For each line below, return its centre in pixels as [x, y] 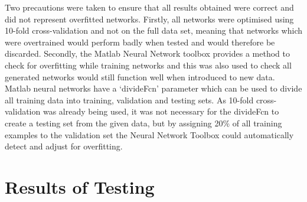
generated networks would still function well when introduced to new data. [140, 76]
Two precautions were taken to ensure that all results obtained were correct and [149, 7]
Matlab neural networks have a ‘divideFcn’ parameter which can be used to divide [153, 88]
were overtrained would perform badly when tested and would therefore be [140, 42]
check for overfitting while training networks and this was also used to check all [148, 65]
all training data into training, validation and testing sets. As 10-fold [129, 100]
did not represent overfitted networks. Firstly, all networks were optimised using [149, 19]
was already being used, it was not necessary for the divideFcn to [161, 111]
